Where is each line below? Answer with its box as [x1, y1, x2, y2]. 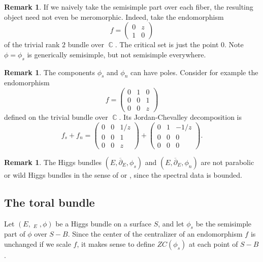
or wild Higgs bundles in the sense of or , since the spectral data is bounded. [4, 169, 242, 180]
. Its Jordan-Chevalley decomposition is [119, 112, 242, 122]
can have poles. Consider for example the [130, 67, 258, 77]
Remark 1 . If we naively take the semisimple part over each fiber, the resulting [4, 2, 253, 12]
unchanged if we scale [4, 239, 71, 249]
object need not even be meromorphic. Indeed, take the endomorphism [4, 11, 224, 22]
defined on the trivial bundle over [4, 112, 108, 122]
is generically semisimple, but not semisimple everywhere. [27, 49, 206, 59]
